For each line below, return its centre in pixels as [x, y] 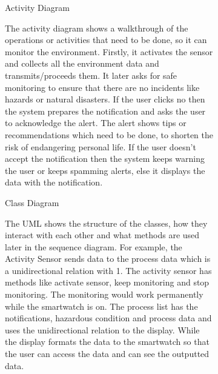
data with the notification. [54, 182]
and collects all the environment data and [82, 63]
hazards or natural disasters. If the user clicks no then [105, 99]
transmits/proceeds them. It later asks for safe [91, 75]
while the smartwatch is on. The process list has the [101, 306]
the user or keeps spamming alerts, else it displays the [105, 170]
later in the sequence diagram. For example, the [94, 246]
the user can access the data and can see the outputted [107, 354]
